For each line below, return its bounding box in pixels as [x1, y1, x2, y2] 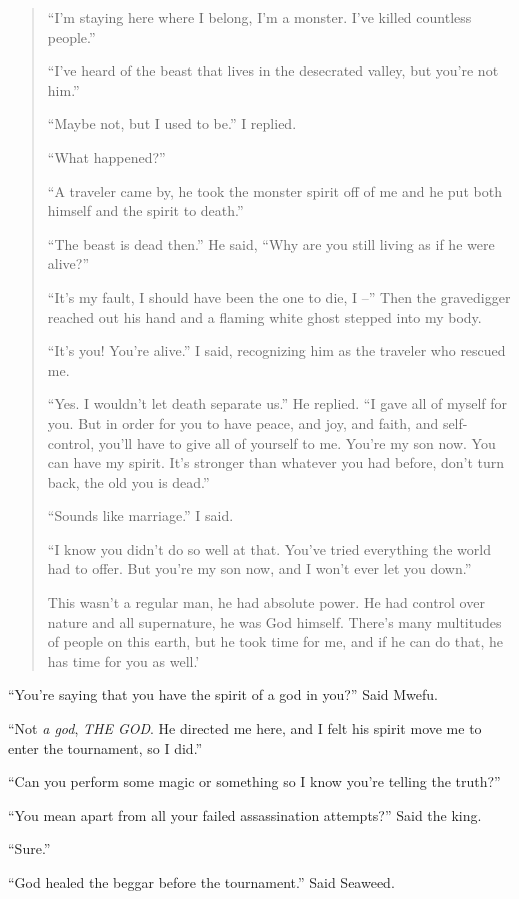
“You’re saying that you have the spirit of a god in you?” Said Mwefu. [8, 684, 438, 705]
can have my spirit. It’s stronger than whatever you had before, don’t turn [47, 452, 505, 473]
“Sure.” [8, 838, 51, 859]
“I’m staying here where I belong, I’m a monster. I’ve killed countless [47, 7, 472, 27]
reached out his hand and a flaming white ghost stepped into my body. [47, 306, 482, 327]
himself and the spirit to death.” [47, 200, 244, 221]
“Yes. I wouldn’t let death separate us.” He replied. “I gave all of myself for [47, 393, 508, 414]
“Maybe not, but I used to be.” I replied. [47, 113, 297, 134]
